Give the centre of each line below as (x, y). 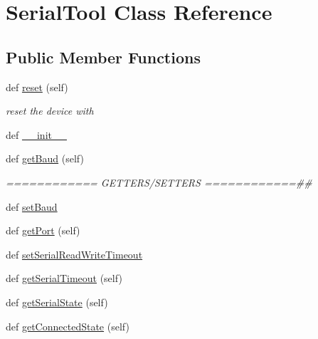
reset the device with (50, 111)
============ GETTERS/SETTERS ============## (159, 182)
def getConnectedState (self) (68, 326)
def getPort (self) (43, 230)
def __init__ (36, 134)
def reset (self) (37, 87)
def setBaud (32, 206)
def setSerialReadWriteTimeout (74, 254)
